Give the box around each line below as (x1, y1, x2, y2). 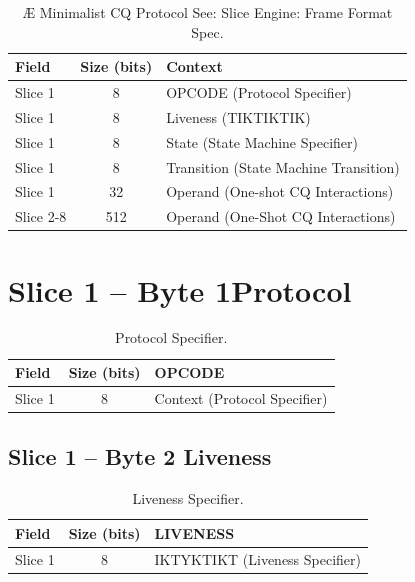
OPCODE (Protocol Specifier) (166, 82, 352, 103)
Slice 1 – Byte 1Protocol (8, 269, 352, 310)
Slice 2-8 (15, 206, 67, 227)
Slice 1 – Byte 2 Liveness (8, 441, 272, 472)
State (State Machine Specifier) (166, 131, 358, 152)
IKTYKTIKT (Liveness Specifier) (154, 548, 362, 569)
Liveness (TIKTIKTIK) (166, 106, 311, 127)
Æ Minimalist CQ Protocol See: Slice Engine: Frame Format (22, 2, 393, 22)
